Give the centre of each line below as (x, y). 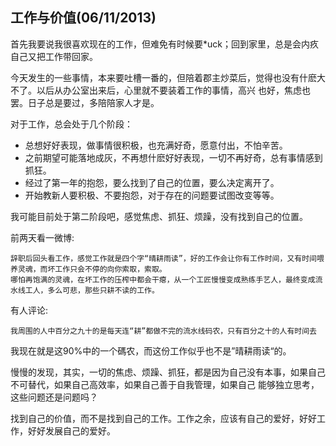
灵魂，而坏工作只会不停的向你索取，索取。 (92, 269)
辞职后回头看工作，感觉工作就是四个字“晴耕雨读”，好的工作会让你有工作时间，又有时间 (163, 258)
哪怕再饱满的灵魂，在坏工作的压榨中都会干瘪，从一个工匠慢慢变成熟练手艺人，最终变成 (163, 279)
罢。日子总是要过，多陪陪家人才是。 (85, 102)
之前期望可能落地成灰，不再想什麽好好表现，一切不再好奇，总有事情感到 (173, 157)
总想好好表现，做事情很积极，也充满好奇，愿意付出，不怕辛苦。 (156, 145)
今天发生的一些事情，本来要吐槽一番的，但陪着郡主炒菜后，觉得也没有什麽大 (168, 77)
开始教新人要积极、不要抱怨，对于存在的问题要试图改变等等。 (152, 195)
